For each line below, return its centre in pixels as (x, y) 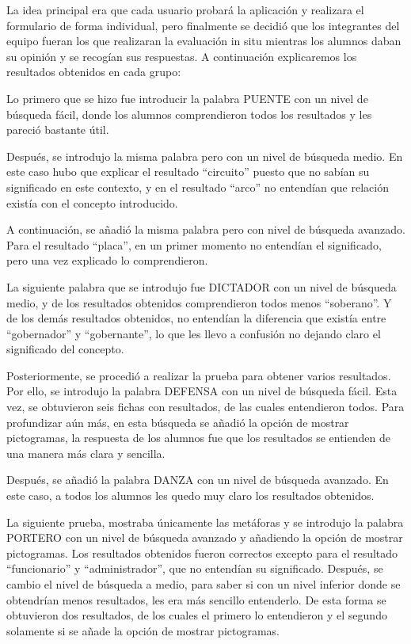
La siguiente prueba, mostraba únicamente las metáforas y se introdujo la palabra (205, 522)
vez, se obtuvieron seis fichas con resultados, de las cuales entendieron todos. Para (205, 407)
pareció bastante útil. (58, 130)
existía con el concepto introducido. (92, 202)
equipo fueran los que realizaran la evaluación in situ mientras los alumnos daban (204, 41)
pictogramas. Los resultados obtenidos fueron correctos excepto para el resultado (202, 553)
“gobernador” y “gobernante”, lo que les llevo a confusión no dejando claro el (194, 333)
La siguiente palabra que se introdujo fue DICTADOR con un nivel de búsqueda (202, 286)
